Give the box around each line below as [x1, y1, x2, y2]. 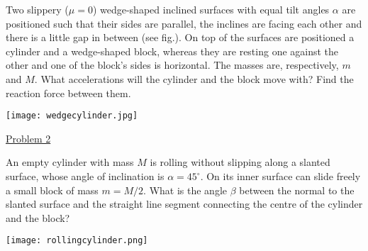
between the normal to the [239, 182, 355, 197]
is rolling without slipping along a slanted [150, 155, 330, 169]
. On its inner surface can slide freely [200, 169, 361, 183]
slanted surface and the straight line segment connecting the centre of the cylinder [6, 196, 363, 211]
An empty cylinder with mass [6, 155, 134, 169]
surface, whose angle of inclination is [6, 169, 165, 183]
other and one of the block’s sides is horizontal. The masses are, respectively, [6, 57, 339, 72]
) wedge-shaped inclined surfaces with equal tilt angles [92, 2, 330, 16]
